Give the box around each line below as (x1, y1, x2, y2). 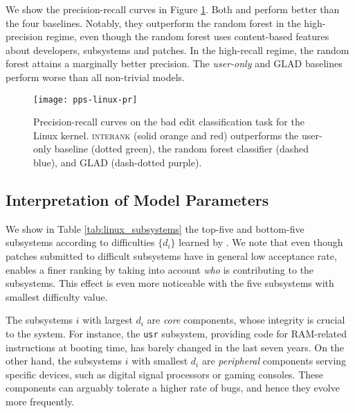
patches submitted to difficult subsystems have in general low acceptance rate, (6, 248, 337, 263)
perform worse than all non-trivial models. (6, 69, 185, 84)
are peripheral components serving (201, 353, 347, 368)
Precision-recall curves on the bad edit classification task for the (33, 114, 304, 129)
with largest (82, 313, 133, 327)
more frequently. (6, 394, 75, 408)
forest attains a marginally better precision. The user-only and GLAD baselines (6, 56, 343, 71)
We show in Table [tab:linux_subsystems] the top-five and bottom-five (6, 221, 304, 236)
